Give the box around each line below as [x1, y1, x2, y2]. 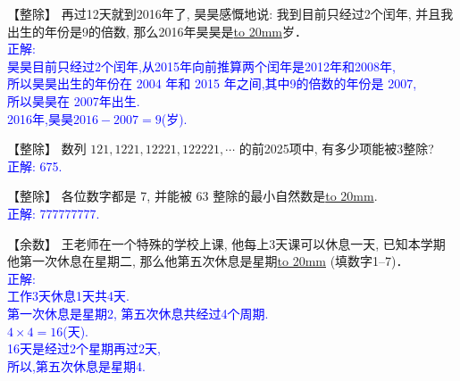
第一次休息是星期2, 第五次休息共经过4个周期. [7, 303, 269, 322]
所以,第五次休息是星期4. [7, 356, 146, 375]
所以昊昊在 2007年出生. [7, 91, 140, 110]
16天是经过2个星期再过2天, [7, 339, 161, 358]
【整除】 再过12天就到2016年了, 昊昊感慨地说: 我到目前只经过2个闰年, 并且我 [7, 4, 454, 22]
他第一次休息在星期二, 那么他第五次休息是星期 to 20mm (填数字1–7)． [7, 252, 409, 270]
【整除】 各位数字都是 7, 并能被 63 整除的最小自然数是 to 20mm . [7, 186, 378, 205]
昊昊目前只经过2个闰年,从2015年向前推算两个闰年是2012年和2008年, [7, 56, 396, 75]
